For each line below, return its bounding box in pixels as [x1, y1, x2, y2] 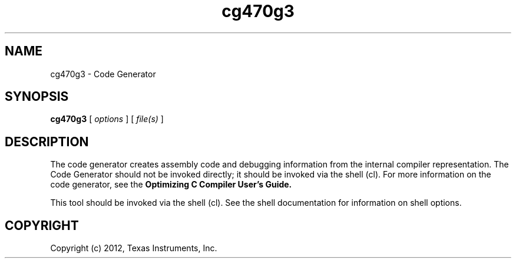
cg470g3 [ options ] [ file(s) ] [50, 114, 164, 124]
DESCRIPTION [5, 134, 89, 149]
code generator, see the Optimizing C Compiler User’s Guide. [50, 179, 292, 190]
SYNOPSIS [5, 89, 69, 104]
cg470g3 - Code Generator [50, 68, 156, 79]
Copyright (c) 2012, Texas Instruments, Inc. [50, 243, 217, 254]
